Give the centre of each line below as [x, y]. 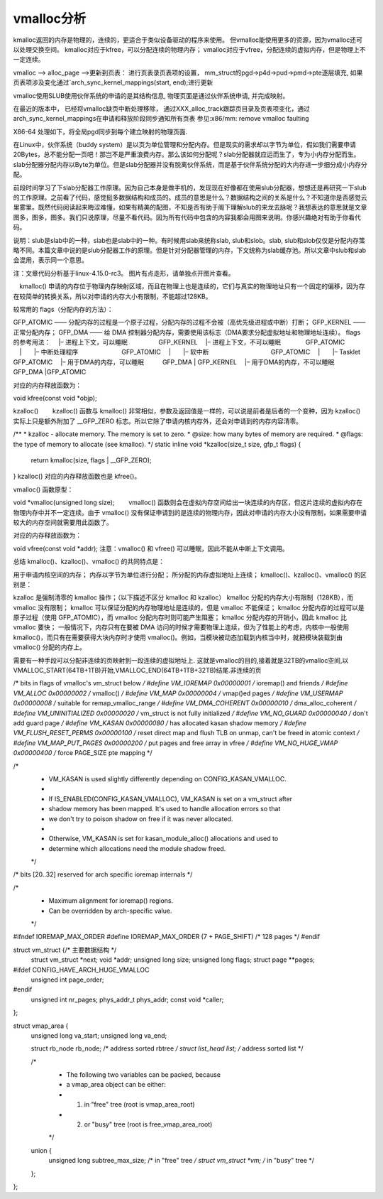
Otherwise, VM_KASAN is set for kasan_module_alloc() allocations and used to [163, 839]
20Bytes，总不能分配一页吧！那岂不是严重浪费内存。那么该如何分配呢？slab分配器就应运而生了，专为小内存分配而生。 [187, 154]
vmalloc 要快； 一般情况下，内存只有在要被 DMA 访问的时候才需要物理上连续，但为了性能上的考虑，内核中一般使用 [181, 627]
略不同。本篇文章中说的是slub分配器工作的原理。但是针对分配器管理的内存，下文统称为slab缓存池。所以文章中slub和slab [190, 250]
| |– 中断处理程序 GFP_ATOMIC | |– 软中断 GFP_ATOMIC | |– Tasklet [190, 352]
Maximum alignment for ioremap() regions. [111, 901]
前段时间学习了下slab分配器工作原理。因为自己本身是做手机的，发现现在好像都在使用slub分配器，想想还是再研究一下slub [190, 188]
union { [41, 1150]
